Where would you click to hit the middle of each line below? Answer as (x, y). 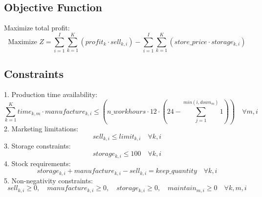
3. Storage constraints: (37, 146)
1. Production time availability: (51, 94)
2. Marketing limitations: (41, 129)
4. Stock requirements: (37, 163)
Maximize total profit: (37, 28)
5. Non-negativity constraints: (48, 180)
